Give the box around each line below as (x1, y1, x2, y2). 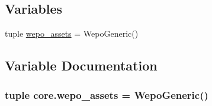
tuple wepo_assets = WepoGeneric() (5, 27, 139, 40)
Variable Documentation (5, 56, 158, 75)
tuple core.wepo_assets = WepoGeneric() (5, 87, 208, 102)
